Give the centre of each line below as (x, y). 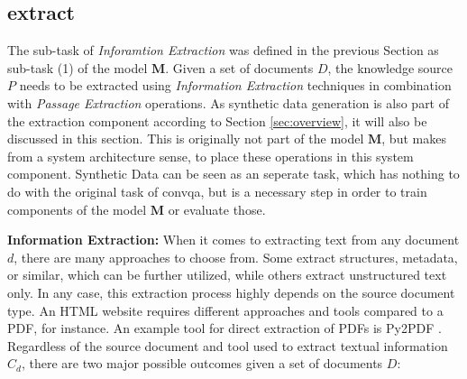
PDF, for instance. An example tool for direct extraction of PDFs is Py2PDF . (224, 328)
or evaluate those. (217, 209)
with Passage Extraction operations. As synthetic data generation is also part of (229, 102)
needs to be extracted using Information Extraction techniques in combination (235, 85)
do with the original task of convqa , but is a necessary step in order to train (217, 191)
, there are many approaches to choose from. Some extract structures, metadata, (236, 257)
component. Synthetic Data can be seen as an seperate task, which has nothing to (233, 174)
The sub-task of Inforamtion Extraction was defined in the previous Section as (223, 50)
